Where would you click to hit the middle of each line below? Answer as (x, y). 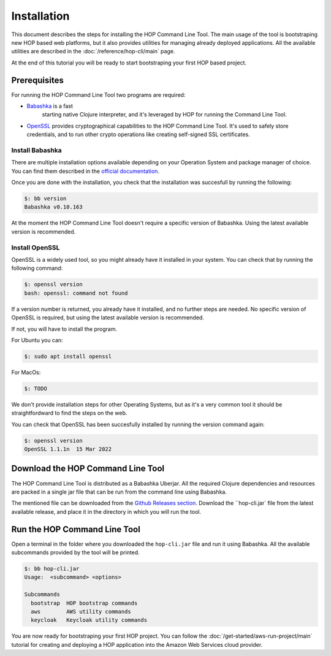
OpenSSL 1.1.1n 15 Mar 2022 (68, 449)
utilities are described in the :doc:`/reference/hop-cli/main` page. (93, 51)
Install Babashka (36, 150)
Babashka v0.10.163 (53, 207)
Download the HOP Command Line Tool (88, 469)
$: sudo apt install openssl (68, 356)
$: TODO (36, 388)
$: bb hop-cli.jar (52, 568)
